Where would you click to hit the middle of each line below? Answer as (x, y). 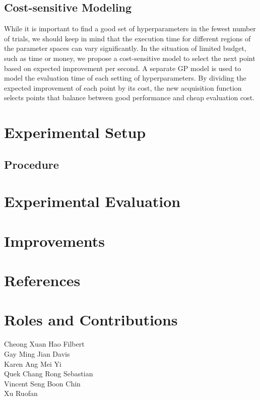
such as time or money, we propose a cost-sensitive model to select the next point (130, 58)
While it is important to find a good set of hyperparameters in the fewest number (130, 28)
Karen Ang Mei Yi (33, 363)
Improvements (55, 241)
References (42, 280)
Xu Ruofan (21, 393)
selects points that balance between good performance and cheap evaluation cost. (129, 97)
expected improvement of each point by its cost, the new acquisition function (123, 87)
